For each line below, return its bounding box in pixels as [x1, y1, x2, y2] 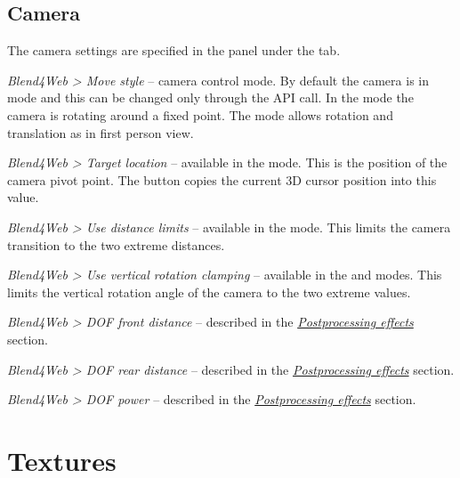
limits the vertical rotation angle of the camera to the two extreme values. [7, 282, 411, 301]
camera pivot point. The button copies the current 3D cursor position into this [7, 170, 437, 189]
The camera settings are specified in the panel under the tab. [7, 41, 341, 60]
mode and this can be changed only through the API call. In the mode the [7, 88, 414, 107]
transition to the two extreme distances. [7, 235, 225, 254]
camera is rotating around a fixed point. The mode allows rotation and [7, 105, 393, 124]
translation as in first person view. [7, 123, 194, 142]
